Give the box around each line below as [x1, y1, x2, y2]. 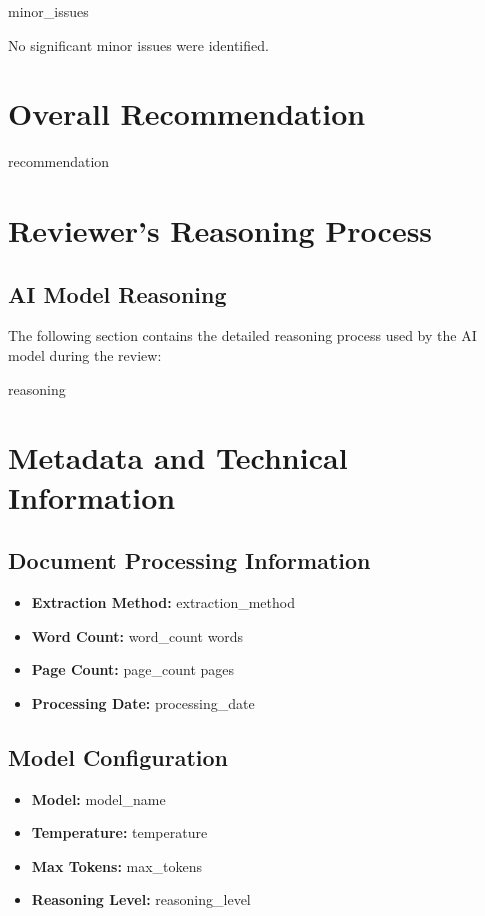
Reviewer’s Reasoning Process [8, 210, 433, 251]
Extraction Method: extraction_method [31, 592, 295, 613]
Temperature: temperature [31, 822, 208, 843]
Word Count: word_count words [31, 625, 244, 646]
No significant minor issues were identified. [8, 34, 269, 55]
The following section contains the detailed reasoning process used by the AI [8, 325, 477, 346]
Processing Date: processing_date [31, 692, 255, 713]
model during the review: [8, 345, 162, 366]
